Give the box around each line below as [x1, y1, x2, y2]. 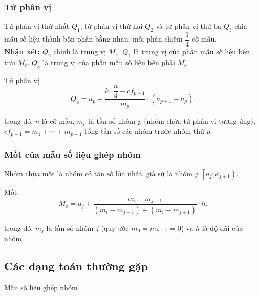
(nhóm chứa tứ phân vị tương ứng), [144, 115, 255, 126]
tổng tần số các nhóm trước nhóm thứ [84, 126, 204, 136]
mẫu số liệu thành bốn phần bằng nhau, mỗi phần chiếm [4, 33, 183, 44]
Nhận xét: [4, 46, 40, 57]
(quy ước [101, 222, 129, 233]
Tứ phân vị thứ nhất [4, 21, 70, 31]
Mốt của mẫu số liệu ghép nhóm [4, 148, 141, 161]
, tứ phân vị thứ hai [80, 21, 143, 31]
